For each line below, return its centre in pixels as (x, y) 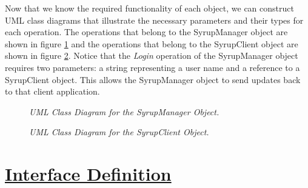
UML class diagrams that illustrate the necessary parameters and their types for (154, 20)
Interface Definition (88, 174)
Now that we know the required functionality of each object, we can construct (149, 8)
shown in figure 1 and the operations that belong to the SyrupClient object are (152, 43)
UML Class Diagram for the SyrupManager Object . (124, 111)
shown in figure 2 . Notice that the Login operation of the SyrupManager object (152, 55)
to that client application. (52, 91)
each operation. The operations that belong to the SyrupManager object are (146, 32)
